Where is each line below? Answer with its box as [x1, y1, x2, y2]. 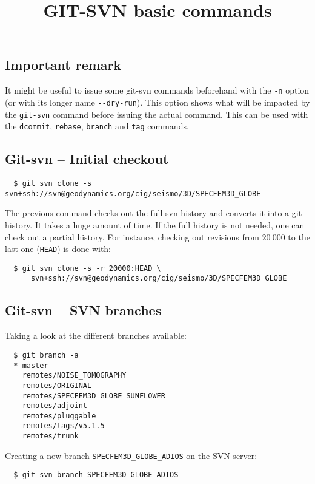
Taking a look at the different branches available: [5, 329, 187, 342]
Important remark [5, 55, 122, 74]
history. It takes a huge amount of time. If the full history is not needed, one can [5, 218, 305, 231]
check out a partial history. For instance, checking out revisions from [5, 230, 259, 243]
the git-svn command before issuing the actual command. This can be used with [5, 107, 308, 120]
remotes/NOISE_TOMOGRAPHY [22, 371, 127, 380]
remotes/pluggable [22, 411, 96, 420]
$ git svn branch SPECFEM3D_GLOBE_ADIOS [13, 471, 179, 480]
